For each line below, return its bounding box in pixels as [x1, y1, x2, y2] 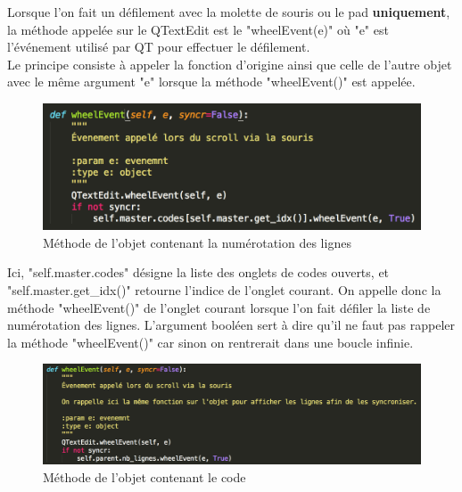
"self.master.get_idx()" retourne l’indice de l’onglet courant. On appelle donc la [7, 280, 441, 299]
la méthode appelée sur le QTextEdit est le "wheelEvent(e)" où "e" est [7, 20, 389, 38]
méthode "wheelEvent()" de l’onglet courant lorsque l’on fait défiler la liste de [7, 298, 431, 316]
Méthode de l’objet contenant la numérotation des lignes [43, 233, 351, 251]
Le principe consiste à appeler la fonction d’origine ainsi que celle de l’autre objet [7, 54, 452, 73]
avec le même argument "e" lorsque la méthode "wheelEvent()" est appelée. [7, 72, 416, 91]
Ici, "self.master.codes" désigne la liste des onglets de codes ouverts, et [7, 263, 390, 282]
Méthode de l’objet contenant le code [43, 467, 246, 486]
